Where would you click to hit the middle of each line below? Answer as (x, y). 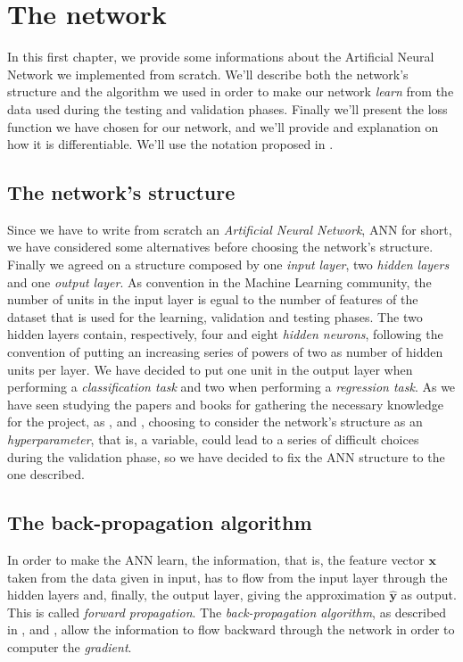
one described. (46, 474)
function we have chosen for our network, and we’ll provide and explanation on (223, 126)
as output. (429, 595)
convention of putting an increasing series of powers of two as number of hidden (225, 352)
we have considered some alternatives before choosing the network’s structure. (220, 247)
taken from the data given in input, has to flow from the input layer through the (227, 577)
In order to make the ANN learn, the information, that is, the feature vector (216, 559)
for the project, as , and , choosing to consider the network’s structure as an (215, 422)
